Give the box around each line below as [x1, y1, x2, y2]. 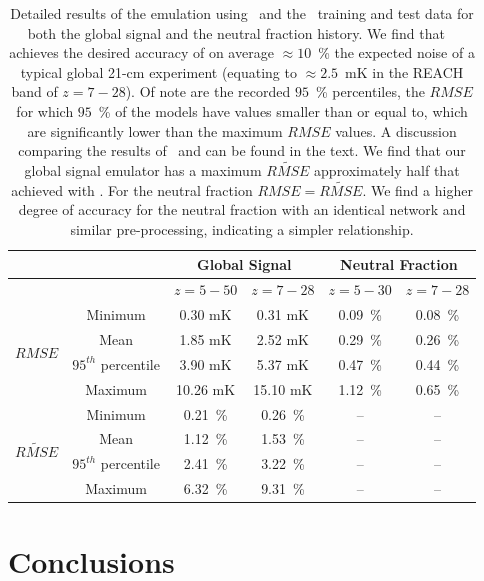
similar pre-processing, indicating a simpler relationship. [70, 218, 414, 239]
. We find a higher [362, 179, 473, 200]
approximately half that [314, 159, 460, 180]
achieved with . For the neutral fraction [11, 179, 253, 200]
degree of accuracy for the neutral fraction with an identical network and [18, 199, 466, 220]
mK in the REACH [345, 61, 464, 82]
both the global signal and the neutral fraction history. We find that [27, 22, 445, 43]
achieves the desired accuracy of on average [9, 42, 274, 63]
